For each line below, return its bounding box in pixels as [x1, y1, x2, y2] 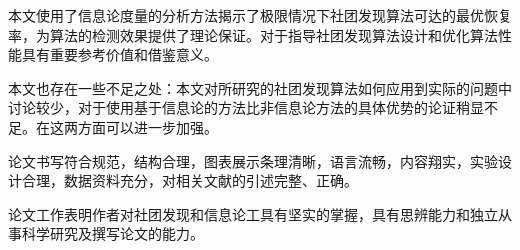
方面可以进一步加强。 [77, 116, 218, 137]
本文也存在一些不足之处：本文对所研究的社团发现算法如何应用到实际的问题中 [8, 77, 512, 98]
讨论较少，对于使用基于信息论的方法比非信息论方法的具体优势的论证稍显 [8, 97, 484, 118]
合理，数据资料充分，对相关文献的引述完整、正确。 [21, 170, 358, 191]
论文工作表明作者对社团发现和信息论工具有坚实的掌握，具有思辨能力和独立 [8, 203, 498, 224]
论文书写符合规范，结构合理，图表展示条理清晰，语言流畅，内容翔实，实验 [8, 150, 498, 171]
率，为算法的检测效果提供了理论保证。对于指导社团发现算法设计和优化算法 [8, 24, 498, 45]
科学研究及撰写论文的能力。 [21, 223, 204, 244]
